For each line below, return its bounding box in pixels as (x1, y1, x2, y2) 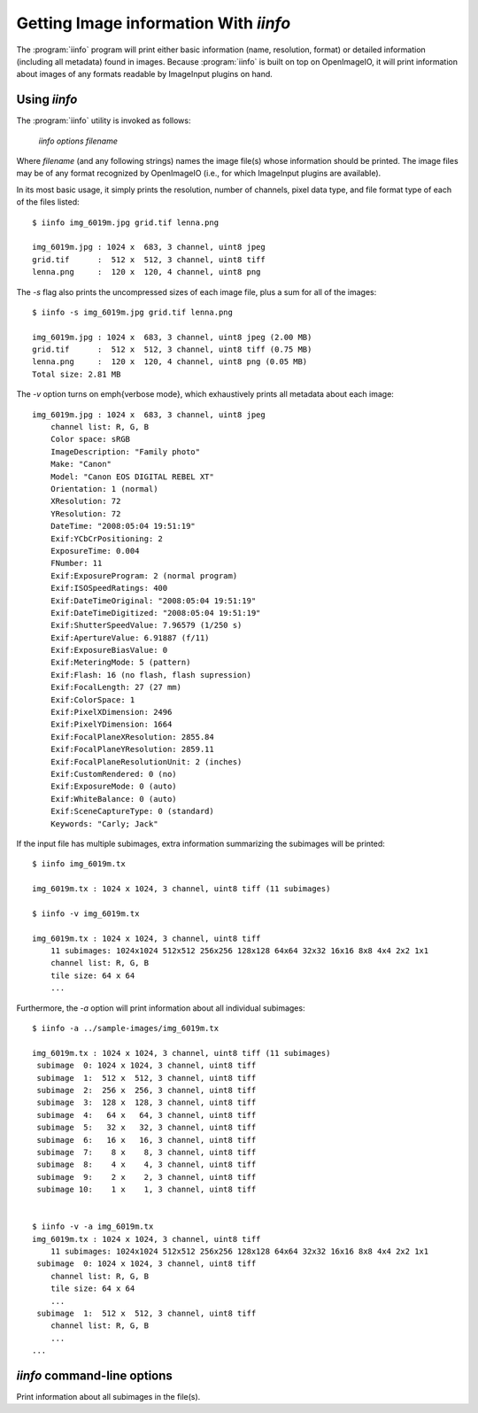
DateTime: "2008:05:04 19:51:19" (50, 521, 197, 532)
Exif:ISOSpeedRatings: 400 (50, 583, 168, 594)
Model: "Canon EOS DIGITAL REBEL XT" (50, 471, 214, 482)
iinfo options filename (38, 136, 119, 146)
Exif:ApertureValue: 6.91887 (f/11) (50, 633, 210, 642)
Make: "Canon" (50, 459, 112, 470)
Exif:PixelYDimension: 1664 (50, 719, 173, 730)
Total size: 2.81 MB (32, 369, 121, 379)
